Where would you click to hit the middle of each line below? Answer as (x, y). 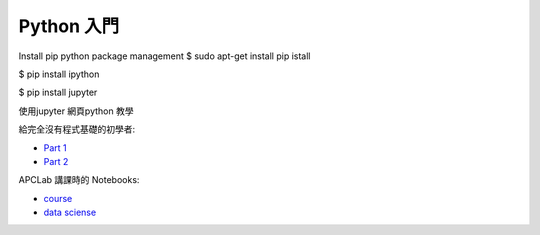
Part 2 (56, 161)
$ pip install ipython (59, 74)
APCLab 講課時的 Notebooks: (79, 180)
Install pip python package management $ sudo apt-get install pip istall (164, 56)
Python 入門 (69, 26)
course (58, 198)
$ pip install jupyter (58, 92)
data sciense (70, 212)
